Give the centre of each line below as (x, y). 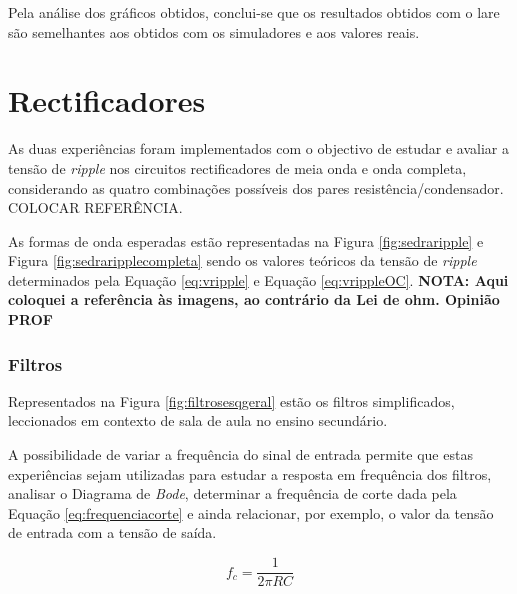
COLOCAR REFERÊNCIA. (95, 207)
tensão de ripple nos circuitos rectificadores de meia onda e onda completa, (237, 167)
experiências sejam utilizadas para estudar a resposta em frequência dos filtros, (250, 473)
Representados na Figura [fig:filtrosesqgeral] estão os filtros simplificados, (231, 400)
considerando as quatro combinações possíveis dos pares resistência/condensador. (256, 187)
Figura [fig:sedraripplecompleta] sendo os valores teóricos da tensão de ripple (242, 260)
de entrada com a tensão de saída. (112, 532)
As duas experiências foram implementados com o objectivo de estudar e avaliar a (258, 148)
